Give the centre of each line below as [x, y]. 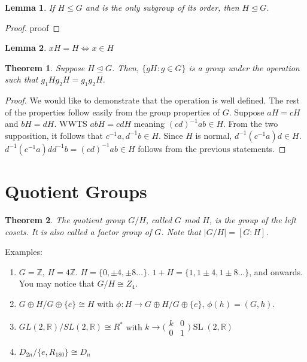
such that [22, 79]
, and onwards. [276, 271]
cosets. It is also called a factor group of [78, 231]
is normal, [214, 135]
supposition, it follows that [54, 135]
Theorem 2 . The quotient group [65, 220]
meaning [149, 124]
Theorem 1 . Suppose [45, 67]
